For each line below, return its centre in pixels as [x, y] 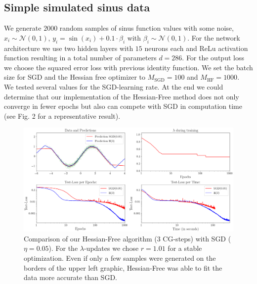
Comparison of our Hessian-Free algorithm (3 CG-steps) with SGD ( [128, 238]
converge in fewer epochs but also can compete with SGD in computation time [123, 106]
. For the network [214, 37]
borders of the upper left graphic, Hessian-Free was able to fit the [123, 267]
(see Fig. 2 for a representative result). [62, 116]
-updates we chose [111, 248]
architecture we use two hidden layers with [69, 48]
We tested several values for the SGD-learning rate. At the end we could [114, 86]
